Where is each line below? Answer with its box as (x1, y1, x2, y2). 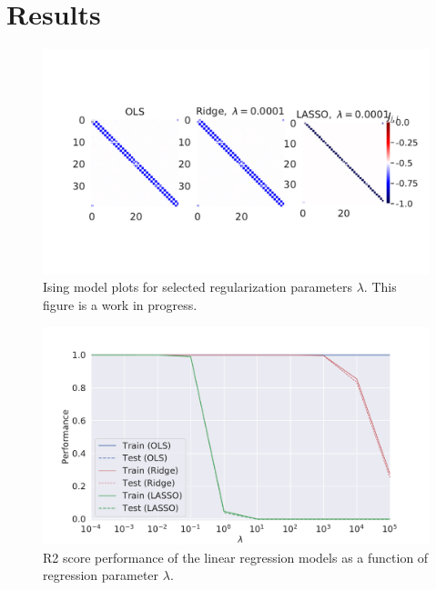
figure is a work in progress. (43, 295, 198, 314)
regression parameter (43, 565, 159, 585)
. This (363, 277, 397, 296)
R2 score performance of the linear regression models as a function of (43, 547, 429, 566)
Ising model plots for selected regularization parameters (43, 277, 352, 296)
